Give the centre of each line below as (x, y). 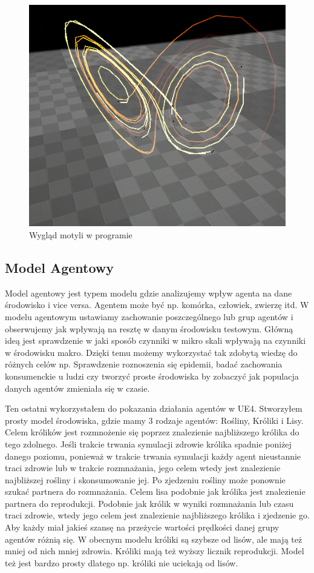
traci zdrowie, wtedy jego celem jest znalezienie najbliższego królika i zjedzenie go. (157, 515)
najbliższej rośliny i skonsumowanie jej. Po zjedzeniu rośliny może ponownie (145, 479)
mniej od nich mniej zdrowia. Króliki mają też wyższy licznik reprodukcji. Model (155, 551)
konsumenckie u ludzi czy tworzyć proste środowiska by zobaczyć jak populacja (152, 376)
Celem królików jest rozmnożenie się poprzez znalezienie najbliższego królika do (152, 432)
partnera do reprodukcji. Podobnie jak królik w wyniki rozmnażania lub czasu (149, 503)
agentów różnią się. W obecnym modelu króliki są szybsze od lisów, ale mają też (154, 539)
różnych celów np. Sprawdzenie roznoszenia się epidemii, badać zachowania (144, 364)
